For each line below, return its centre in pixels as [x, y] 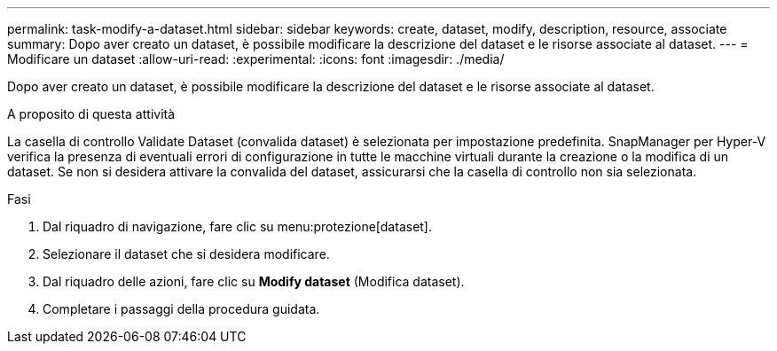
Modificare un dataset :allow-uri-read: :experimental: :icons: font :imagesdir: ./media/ [256, 59]
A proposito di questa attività [91, 114]
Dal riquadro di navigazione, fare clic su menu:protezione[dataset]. [238, 226]
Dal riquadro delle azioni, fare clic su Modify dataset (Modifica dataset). [254, 281]
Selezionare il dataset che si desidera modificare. [186, 254]
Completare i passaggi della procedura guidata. [181, 309]
